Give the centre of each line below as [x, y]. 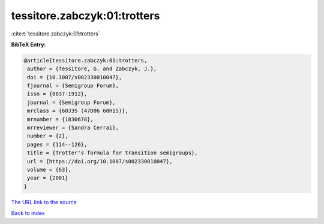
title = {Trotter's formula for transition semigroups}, [112, 153]
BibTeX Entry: [28, 44]
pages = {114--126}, [57, 144]
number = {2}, [48, 136]
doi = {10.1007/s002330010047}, [75, 77]
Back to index [28, 213]
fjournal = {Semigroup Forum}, [73, 86]
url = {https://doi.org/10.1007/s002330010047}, [100, 161]
